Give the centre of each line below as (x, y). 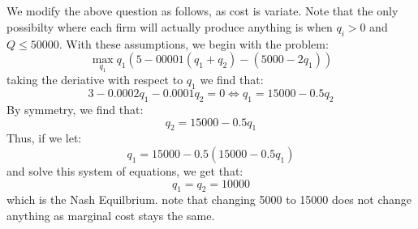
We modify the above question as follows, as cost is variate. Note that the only (203, 11)
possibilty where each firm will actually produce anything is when (170, 26)
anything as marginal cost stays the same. (111, 215)
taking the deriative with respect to (95, 80)
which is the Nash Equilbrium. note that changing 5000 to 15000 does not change (209, 199)
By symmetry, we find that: (75, 109)
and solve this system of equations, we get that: (125, 170)
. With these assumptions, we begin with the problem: (194, 43)
